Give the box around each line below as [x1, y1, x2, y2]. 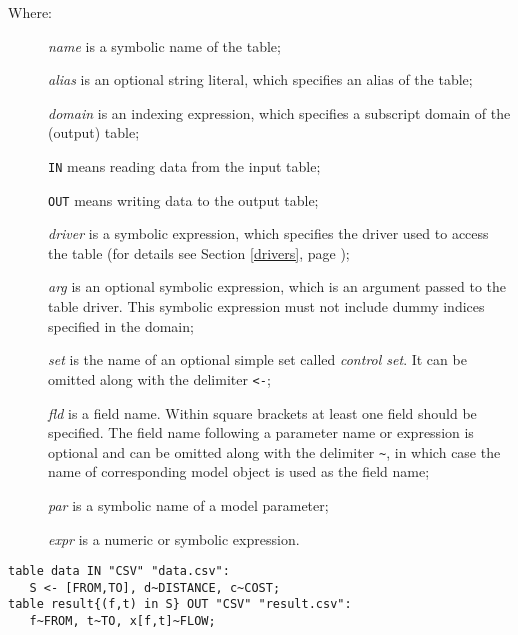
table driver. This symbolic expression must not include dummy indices [48, 296, 485, 317]
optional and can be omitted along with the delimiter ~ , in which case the [48, 441, 501, 462]
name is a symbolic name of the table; [48, 35, 281, 56]
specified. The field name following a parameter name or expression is [48, 422, 474, 443]
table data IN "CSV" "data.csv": [8, 564, 230, 579]
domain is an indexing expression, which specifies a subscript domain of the [48, 102, 511, 123]
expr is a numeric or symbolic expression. [48, 528, 300, 549]
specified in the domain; [48, 315, 194, 336]
